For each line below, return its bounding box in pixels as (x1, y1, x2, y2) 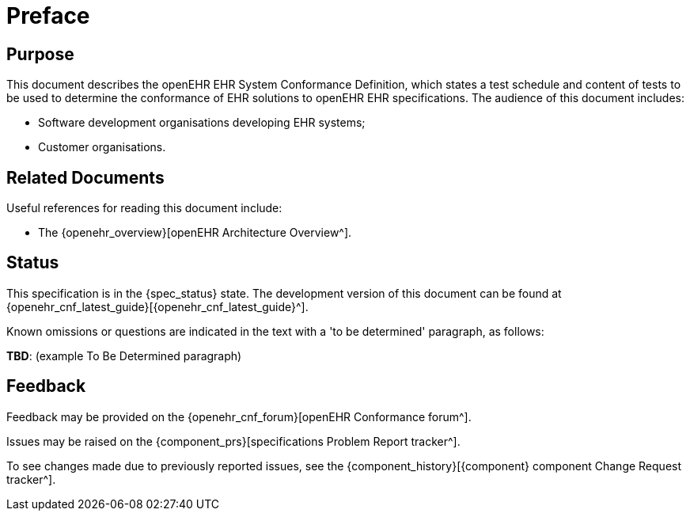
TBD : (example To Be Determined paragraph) (6, 348, 242, 363)
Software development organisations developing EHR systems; (38, 116, 366, 130)
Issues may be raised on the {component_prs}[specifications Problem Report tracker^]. (6, 434, 461, 448)
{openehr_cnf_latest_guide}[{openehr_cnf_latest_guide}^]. (6, 299, 309, 314)
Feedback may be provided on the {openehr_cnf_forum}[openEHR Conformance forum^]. (6, 409, 472, 424)
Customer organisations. (38, 140, 166, 154)
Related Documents (6, 167, 165, 188)
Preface (6, 2, 90, 29)
